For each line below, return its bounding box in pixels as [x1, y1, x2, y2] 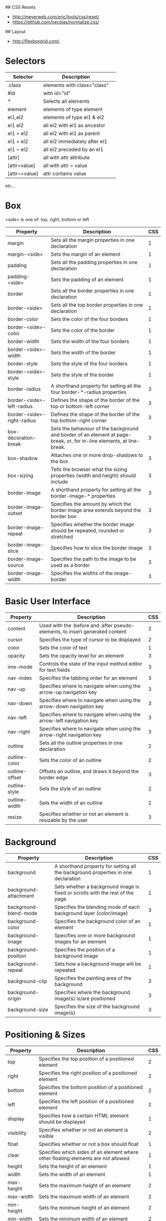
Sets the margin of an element [50, 251, 121, 258]
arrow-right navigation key [39, 731, 102, 738]
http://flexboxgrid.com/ [12, 38, 60, 44]
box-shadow [7, 454, 38, 461]
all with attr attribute [43, 154, 90, 161]
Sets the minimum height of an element [39, 1204, 130, 1211]
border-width [7, 338, 40, 345]
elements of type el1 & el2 [43, 114, 105, 121]
